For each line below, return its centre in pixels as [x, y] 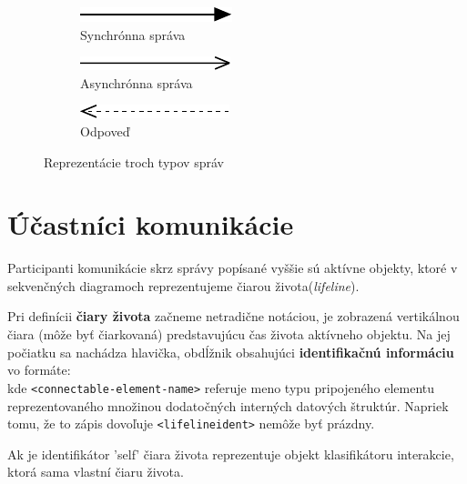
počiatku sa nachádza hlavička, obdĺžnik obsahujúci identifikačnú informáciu [231, 352]
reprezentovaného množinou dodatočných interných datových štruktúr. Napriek [228, 405]
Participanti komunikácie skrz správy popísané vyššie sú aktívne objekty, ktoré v [233, 268]
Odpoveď [105, 131]
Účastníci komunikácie [151, 224]
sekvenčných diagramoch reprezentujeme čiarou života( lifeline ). [183, 285]
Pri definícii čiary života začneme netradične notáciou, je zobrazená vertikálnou [233, 316]
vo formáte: [39, 370]
